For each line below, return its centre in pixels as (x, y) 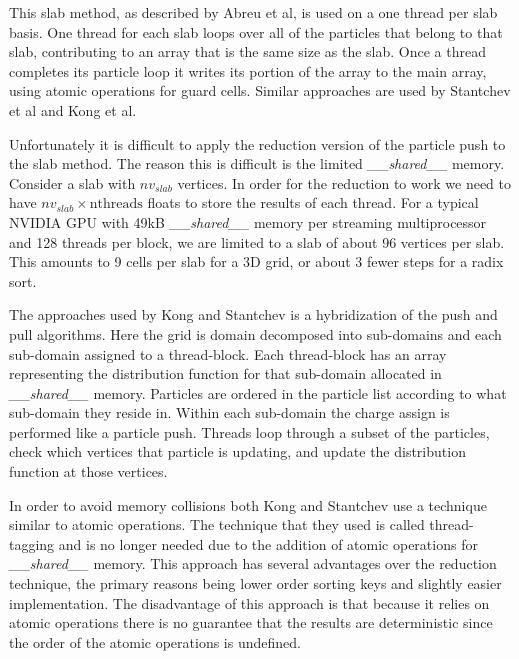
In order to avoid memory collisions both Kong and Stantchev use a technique (248, 504)
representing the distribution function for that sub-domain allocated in (225, 373)
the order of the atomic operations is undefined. (155, 641)
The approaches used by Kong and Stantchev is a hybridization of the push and (253, 314)
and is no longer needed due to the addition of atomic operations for (268, 543)
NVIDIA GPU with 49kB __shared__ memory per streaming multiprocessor (248, 221)
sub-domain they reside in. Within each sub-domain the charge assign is (229, 412)
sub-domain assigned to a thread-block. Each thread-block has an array (228, 353)
